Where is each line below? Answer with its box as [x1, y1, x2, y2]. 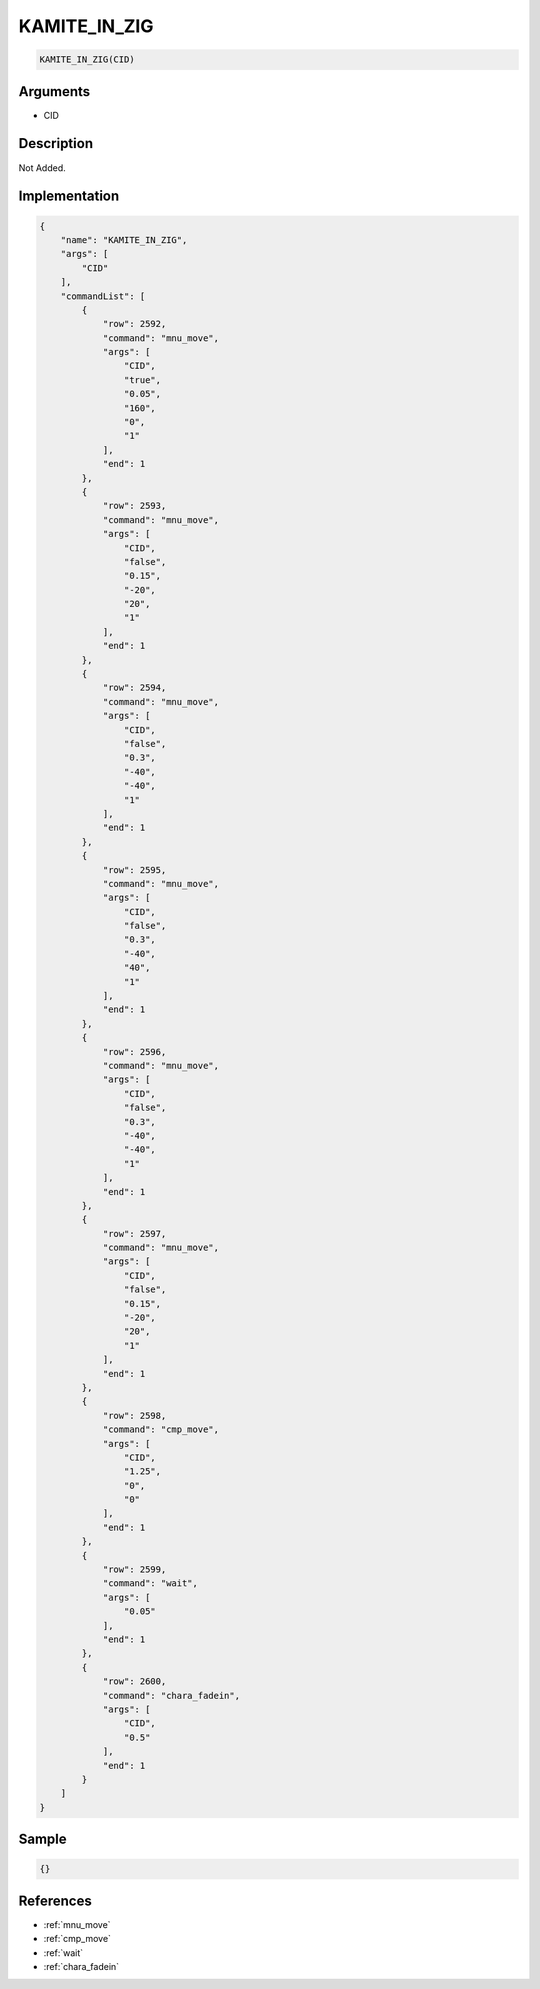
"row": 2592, [102, 318, 167, 330]
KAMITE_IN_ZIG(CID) [39, 54, 135, 65]
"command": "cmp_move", [102, 1424, 220, 1435]
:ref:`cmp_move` [43, 1933, 112, 1945]
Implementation [18, 188, 120, 205]
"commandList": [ [60, 290, 146, 302]
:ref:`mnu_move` [43, 1918, 111, 1930]
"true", [123, 374, 162, 385]
